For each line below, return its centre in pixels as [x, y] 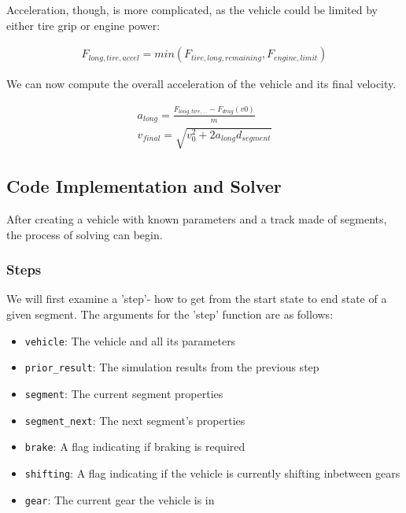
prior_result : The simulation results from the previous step [172, 367]
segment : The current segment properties [124, 393]
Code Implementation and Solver [144, 186]
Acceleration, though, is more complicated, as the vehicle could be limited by [192, 9]
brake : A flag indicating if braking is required [135, 447]
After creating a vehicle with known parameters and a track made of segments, [197, 218]
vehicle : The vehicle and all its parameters [130, 340]
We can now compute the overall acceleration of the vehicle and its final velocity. [201, 84]
